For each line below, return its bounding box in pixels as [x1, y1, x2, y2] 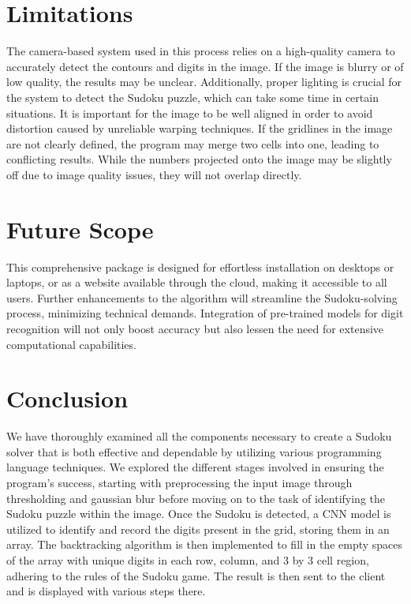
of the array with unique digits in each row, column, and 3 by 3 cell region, [6, 552, 369, 568]
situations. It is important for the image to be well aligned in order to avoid [6, 104, 373, 121]
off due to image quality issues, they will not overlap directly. [6, 166, 302, 182]
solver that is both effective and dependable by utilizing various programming [6, 443, 382, 460]
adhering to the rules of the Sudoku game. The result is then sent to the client [6, 567, 386, 583]
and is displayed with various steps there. [6, 583, 206, 599]
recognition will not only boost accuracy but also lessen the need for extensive [6, 320, 384, 336]
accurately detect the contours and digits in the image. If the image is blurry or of [6, 58, 404, 74]
